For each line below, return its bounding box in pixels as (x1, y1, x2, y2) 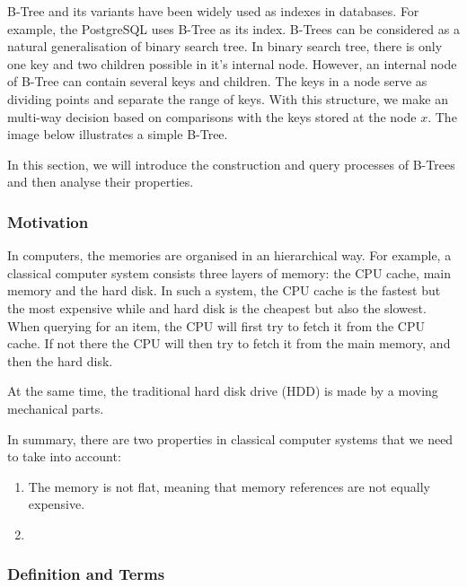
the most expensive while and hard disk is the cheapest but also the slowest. (7, 298, 427, 317)
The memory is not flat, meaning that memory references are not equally (28, 477, 430, 495)
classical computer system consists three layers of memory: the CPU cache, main (7, 263, 451, 282)
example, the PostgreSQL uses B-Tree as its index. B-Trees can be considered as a (7, 19, 460, 38)
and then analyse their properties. (7, 172, 194, 191)
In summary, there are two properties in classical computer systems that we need (7, 429, 454, 448)
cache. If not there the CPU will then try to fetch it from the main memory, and (7, 334, 451, 353)
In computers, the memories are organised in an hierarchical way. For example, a (7, 246, 452, 265)
